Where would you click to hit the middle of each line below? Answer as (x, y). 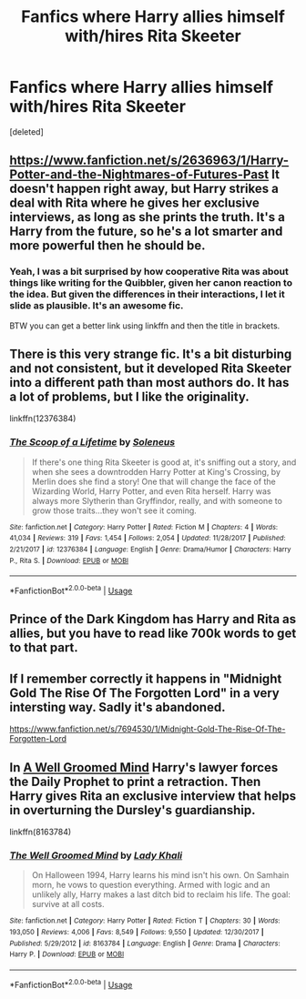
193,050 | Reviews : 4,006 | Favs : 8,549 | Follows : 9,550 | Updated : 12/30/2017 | (137, 932)
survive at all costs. (68, 904)
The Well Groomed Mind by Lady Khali (96, 855)
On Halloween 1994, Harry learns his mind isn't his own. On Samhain (160, 875)
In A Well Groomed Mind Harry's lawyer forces (144, 767)
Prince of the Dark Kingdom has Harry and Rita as (153, 619)
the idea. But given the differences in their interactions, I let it (147, 295)
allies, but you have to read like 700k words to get (153, 634)
